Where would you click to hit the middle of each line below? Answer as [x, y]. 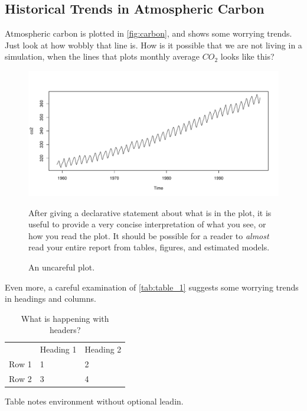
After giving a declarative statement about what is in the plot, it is [150, 212]
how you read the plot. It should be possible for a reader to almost [149, 235]
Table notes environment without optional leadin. [94, 401]
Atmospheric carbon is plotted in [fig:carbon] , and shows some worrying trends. [148, 33]
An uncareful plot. [62, 267]
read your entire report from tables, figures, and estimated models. [149, 247]
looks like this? [247, 56]
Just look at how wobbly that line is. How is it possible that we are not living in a [153, 45]
